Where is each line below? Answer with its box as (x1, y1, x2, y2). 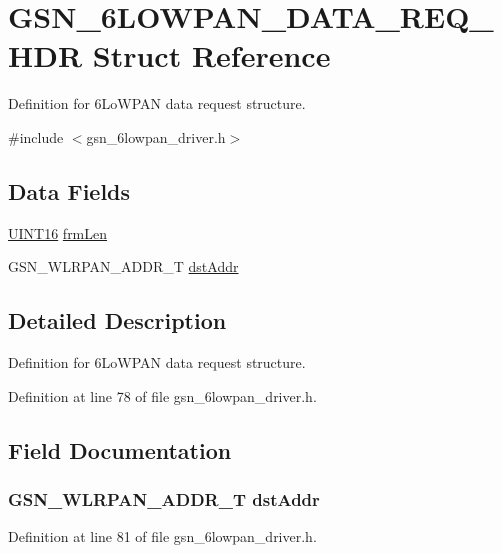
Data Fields (8, 175, 131, 206)
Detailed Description (8, 305, 227, 336)
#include (8, 126, 64, 147)
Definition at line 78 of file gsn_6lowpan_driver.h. (8, 385, 317, 406)
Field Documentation (8, 434, 232, 465)
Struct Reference (92, 35, 331, 76)
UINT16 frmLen (8, 222, 108, 243)
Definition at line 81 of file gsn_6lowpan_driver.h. (8, 526, 317, 547)
